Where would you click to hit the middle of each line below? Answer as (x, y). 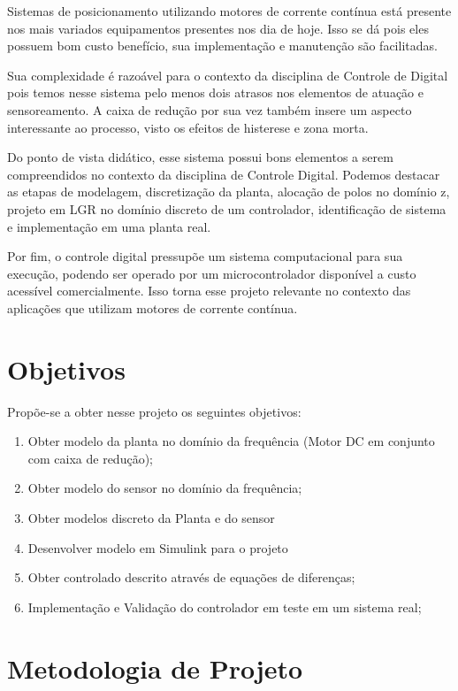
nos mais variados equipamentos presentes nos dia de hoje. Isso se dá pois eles (218, 28)
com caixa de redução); (90, 458)
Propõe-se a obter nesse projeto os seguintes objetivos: (154, 411)
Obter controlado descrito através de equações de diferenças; (191, 577)
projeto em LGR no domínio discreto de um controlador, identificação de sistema (227, 208)
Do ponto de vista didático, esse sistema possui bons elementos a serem (200, 157)
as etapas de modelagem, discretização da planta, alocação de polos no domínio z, (229, 192)
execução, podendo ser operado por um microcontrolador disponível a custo (212, 273)
